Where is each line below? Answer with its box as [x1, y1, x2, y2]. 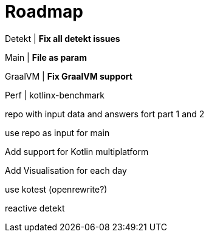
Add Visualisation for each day [5, 165, 127, 176]
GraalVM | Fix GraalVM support [5, 70, 132, 81]
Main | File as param [5, 52, 87, 63]
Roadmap [5, 1, 83, 22]
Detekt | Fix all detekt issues [5, 33, 120, 44]
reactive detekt [5, 202, 65, 213]
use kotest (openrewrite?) [5, 184, 108, 194]
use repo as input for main [5, 127, 110, 138]
